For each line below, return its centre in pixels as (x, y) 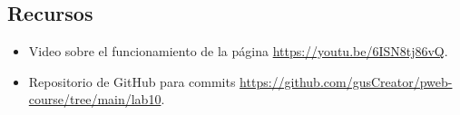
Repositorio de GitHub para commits (132, 81)
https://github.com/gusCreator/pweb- (346, 81)
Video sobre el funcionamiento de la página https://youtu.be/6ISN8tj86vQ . (238, 51)
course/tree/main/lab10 (95, 99)
